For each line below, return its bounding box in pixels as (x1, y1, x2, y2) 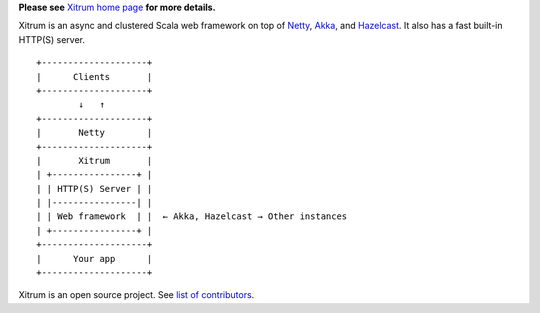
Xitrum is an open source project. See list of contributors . (18, 289, 255, 301)
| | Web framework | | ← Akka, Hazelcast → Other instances (36, 211, 348, 222)
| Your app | (36, 253, 153, 264)
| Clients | (36, 71, 153, 82)
